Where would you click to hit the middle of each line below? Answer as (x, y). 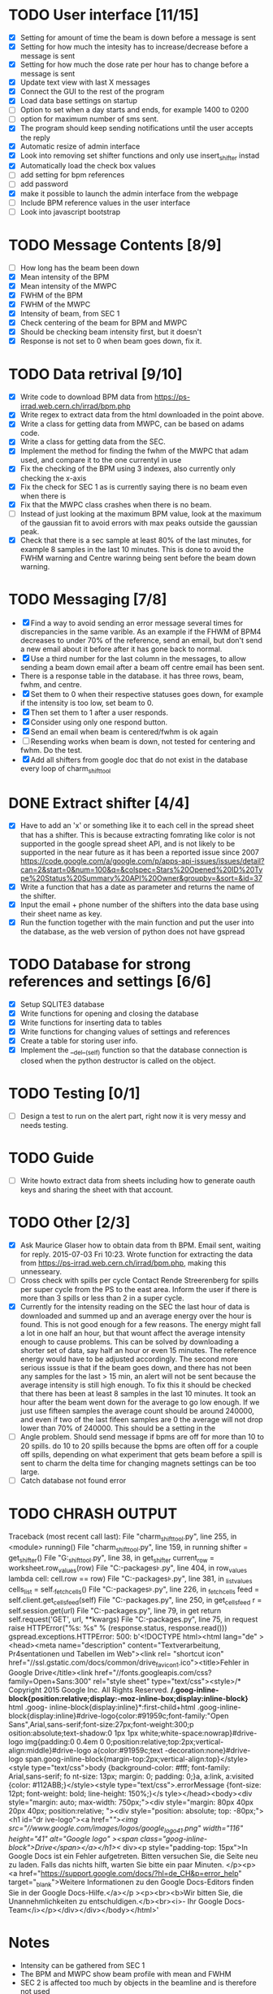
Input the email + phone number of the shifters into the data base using (139, 904)
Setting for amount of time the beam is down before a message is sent (138, 37)
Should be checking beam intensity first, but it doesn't (111, 332)
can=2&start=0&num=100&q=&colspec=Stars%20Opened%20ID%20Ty (141, 869)
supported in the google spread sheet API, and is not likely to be (128, 843)
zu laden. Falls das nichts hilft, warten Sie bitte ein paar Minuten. (116, 1865)
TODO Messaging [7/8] (88, 599)
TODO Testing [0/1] (74, 1093)
